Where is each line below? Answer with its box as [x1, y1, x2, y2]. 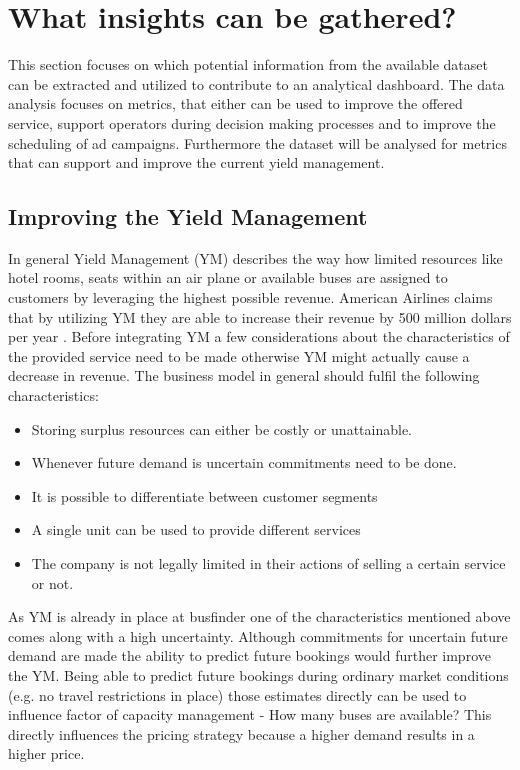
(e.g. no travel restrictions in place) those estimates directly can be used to [8, 684, 467, 705]
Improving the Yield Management [8, 201, 368, 232]
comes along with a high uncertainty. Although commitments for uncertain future [8, 625, 508, 646]
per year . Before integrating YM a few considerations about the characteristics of [8, 326, 510, 347]
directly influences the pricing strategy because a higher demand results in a [8, 723, 475, 744]
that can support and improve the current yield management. [8, 152, 385, 173]
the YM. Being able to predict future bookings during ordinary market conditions [8, 664, 509, 685]
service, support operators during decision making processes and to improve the [8, 112, 496, 133]
